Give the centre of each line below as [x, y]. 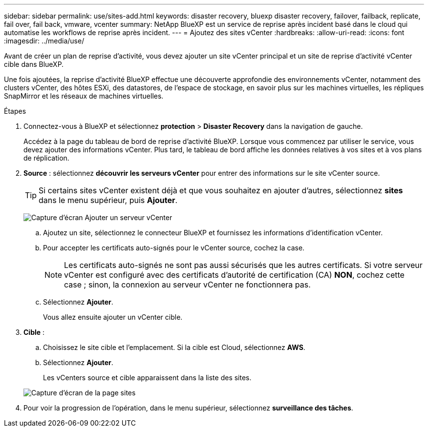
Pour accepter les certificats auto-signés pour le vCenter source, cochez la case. [174, 248]
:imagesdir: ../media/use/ [44, 41]
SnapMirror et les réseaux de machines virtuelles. [84, 96]
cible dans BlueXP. [34, 64]
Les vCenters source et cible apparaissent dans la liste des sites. [147, 378]
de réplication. [46, 158]
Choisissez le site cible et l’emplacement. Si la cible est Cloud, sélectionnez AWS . [174, 347]
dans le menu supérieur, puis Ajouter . [108, 200]
